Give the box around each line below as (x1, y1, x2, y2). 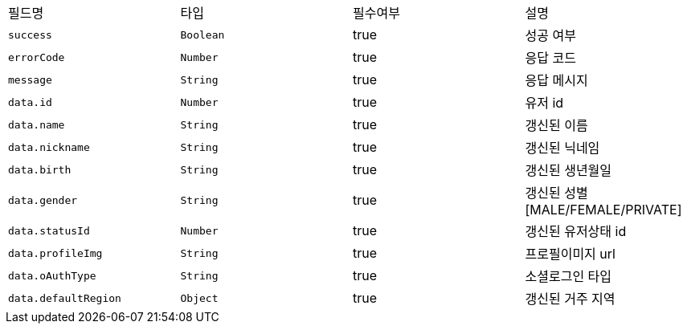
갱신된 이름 (525, 117, 588, 133)
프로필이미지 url (525, 246, 615, 262)
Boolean (180, 28, 225, 41)
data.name (8, 118, 65, 131)
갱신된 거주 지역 (525, 291, 615, 307)
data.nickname (8, 141, 90, 153)
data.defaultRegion (8, 291, 121, 304)
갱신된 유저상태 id (525, 223, 627, 239)
